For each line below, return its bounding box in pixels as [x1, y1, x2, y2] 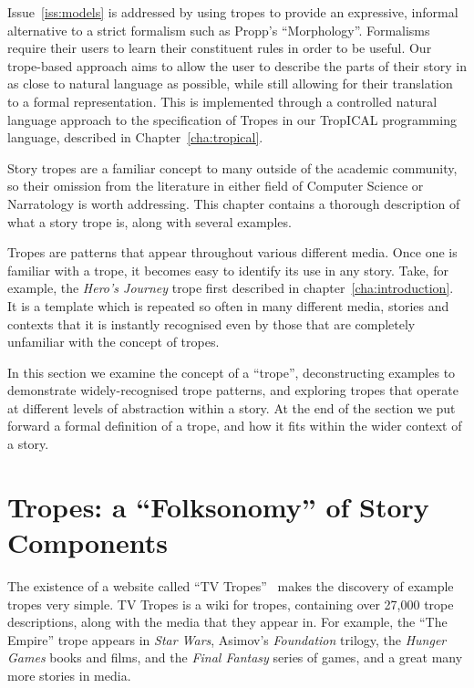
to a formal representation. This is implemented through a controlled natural [7, 91, 438, 110]
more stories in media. [7, 665, 131, 684]
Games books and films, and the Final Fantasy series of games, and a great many [7, 648, 463, 667]
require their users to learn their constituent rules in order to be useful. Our [7, 38, 432, 57]
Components [7, 524, 168, 561]
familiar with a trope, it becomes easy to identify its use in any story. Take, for [7, 260, 448, 279]
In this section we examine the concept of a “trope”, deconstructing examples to [7, 362, 456, 381]
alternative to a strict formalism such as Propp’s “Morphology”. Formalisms [7, 20, 430, 39]
